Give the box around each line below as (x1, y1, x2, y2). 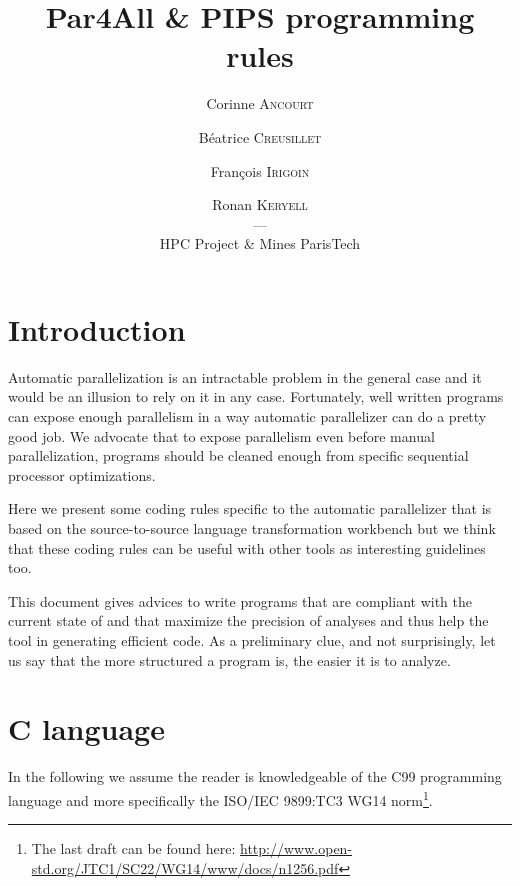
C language (8, 708, 165, 749)
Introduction (8, 308, 186, 349)
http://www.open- (240, 838, 353, 859)
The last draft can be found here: (31, 838, 236, 859)
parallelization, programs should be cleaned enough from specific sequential (8, 445, 469, 466)
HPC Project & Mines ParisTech (159, 233, 361, 254)
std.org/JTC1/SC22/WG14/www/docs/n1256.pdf (31, 857, 339, 878)
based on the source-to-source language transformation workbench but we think (8, 517, 496, 538)
